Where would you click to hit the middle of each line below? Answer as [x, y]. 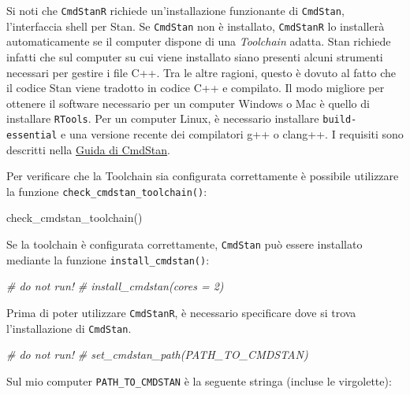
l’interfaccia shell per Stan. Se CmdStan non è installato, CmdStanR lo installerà [196, 26]
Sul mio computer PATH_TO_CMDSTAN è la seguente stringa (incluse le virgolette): [199, 380]
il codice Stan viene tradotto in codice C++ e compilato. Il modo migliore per [196, 88]
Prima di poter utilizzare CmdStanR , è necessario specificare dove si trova [181, 312]
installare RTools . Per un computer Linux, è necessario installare [163, 118]
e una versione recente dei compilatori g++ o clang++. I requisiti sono [232, 133]
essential [32, 135]
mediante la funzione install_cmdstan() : [108, 259]
